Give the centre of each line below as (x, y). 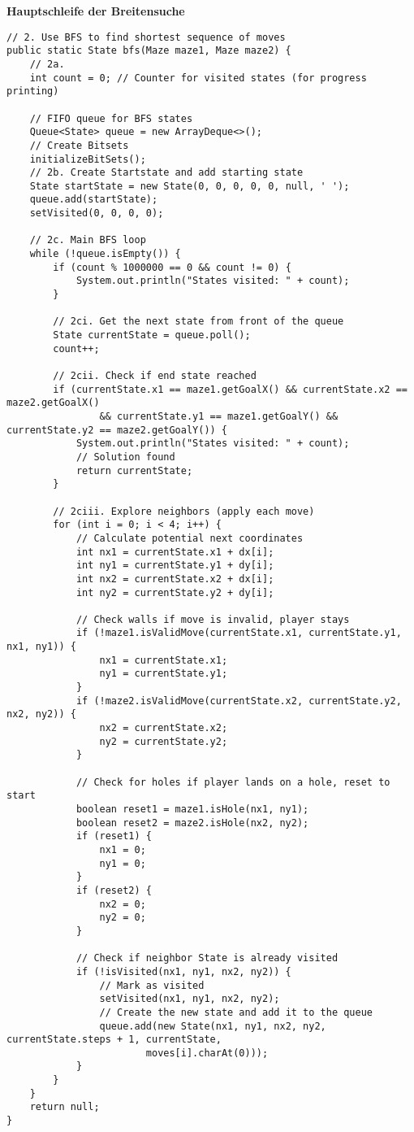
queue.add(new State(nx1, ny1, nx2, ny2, (213, 1026)
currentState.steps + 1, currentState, (114, 1040)
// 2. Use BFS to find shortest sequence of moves (146, 37)
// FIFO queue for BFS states (111, 118)
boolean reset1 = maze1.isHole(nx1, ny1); (192, 809)
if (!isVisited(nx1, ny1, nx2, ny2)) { (183, 971)
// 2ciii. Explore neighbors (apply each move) (184, 511)
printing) (33, 91)
